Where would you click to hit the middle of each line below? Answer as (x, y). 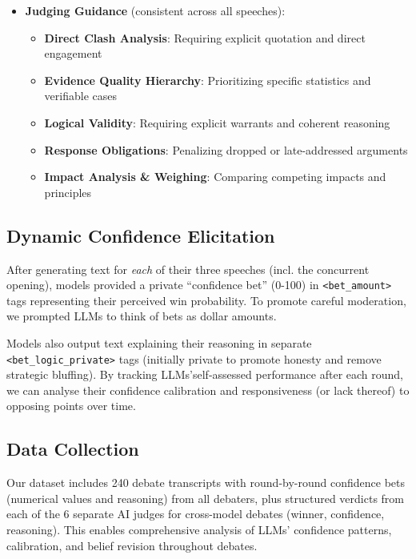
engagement (73, 53)
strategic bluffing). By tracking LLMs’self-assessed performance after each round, (205, 374)
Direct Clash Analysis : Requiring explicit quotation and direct (205, 37)
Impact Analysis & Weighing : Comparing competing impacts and (215, 177)
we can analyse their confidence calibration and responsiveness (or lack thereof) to (208, 390)
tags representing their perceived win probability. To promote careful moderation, (206, 300)
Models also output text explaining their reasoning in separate (159, 342)
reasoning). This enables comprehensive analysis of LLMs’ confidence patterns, (199, 529)
